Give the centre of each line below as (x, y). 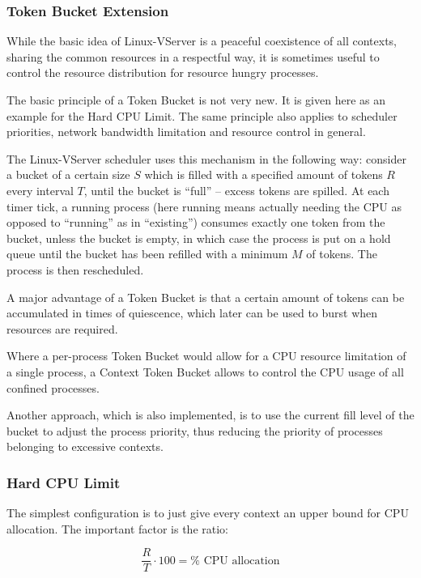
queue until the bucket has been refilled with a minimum (147, 254)
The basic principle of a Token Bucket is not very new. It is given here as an (196, 100)
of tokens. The (342, 254)
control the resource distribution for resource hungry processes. (163, 72)
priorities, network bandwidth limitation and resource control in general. (186, 132)
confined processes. (53, 387)
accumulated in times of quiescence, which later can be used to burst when (192, 313)
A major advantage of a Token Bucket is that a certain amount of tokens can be (206, 297)
